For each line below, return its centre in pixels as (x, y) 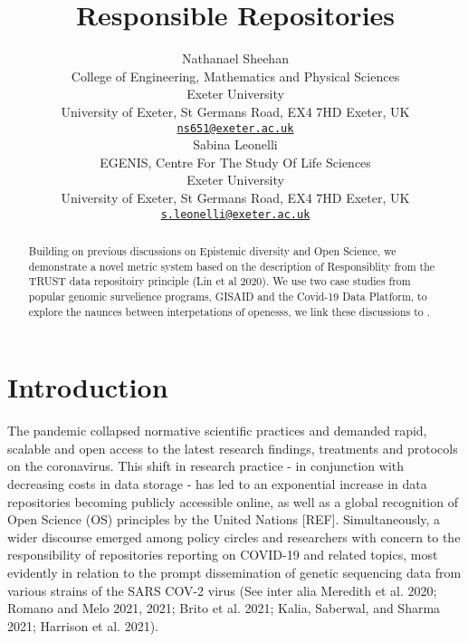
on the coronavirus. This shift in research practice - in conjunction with (206, 466)
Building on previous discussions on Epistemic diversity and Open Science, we (212, 250)
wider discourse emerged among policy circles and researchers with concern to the (234, 537)
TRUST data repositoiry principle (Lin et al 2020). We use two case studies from (220, 281)
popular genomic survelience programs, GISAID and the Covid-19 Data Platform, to (228, 296)
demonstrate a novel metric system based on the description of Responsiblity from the (232, 266)
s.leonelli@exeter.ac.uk (235, 214)
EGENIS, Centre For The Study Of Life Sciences (235, 162)
